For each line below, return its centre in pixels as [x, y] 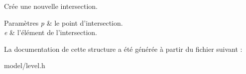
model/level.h [25, 65]
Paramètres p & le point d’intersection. [63, 22]
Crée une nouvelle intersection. [51, 6]
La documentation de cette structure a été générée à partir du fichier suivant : [123, 49]
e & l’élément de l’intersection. [51, 32]
